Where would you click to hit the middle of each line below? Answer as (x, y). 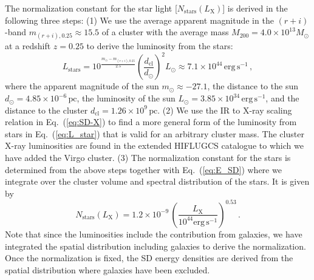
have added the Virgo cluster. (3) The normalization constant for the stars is (148, 158)
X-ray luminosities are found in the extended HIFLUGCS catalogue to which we (154, 145)
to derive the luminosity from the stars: (160, 46)
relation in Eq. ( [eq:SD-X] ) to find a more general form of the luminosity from (151, 122)
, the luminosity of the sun (126, 98)
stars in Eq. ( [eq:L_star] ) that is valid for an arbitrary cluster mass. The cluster (155, 133)
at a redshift (28, 46)
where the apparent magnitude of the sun (82, 86)
